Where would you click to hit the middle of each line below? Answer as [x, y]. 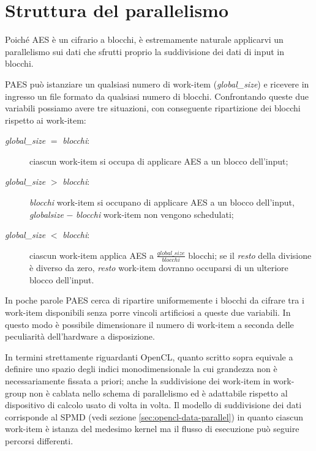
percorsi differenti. [39, 440]
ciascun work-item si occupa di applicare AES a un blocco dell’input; [159, 161]
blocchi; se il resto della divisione [250, 255]
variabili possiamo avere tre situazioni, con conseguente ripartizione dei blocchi [153, 108]
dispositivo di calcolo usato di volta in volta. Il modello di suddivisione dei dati [153, 405]
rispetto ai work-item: [46, 120]
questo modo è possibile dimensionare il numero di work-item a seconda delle [149, 324]
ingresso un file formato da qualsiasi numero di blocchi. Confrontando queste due [157, 96]
